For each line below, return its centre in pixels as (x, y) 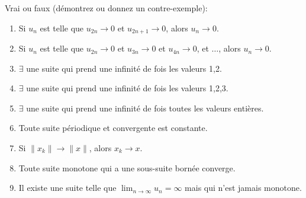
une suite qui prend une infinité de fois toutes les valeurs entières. (145, 108)
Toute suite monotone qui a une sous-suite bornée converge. (127, 167)
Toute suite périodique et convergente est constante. (113, 128)
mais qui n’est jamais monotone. (243, 188)
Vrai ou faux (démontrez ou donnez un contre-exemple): (106, 8)
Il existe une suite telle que (67, 188)
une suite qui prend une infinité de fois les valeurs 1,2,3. (127, 88)
